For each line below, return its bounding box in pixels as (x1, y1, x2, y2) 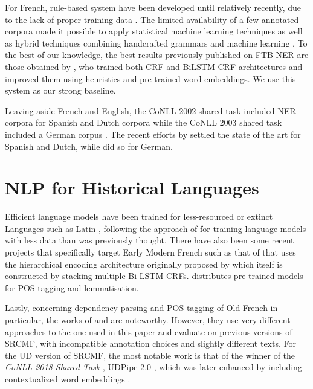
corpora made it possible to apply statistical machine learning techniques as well (5, 25, 303, 37)
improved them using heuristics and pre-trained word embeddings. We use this (5, 72, 296, 85)
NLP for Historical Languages (5, 175, 259, 200)
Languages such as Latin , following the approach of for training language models (5, 222, 306, 234)
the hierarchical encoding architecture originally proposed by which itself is (5, 257, 283, 270)
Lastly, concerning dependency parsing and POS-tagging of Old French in (5, 301, 278, 314)
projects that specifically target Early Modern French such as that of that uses (5, 246, 296, 259)
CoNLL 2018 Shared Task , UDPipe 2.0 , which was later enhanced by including (5, 361, 302, 373)
